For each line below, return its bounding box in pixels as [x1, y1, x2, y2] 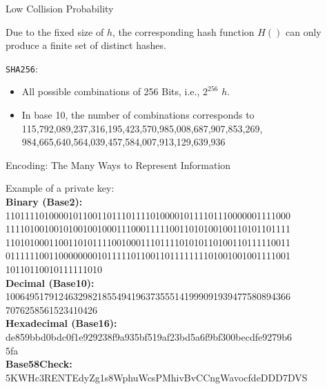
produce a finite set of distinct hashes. [6, 38, 166, 52]
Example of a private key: [6, 181, 115, 195]
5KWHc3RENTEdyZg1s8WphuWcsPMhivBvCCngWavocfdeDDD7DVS [6, 370, 308, 384]
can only [285, 24, 321, 39]
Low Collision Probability [6, 1, 114, 15]
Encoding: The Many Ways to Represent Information [6, 157, 231, 172]
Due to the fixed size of [6, 24, 104, 39]
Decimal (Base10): [6, 275, 95, 290]
